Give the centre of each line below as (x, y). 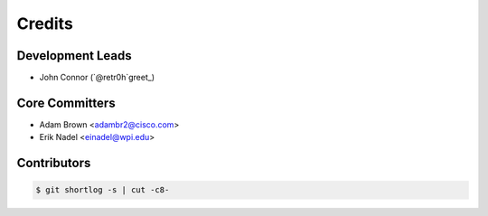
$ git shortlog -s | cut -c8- (103, 190)
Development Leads (75, 56)
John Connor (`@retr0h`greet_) (97, 78)
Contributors (54, 163)
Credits (45, 23)
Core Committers (66, 103)
